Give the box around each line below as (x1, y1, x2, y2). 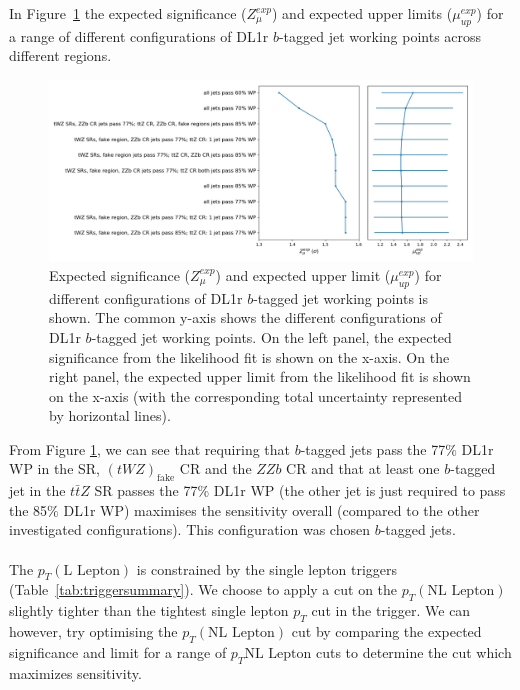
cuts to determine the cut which (315, 641, 512, 662)
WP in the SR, (9, 458, 101, 479)
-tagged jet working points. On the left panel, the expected (91, 326, 452, 347)
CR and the (179, 458, 252, 479)
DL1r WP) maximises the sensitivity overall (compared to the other (63, 499, 480, 520)
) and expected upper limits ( (272, 3, 453, 23)
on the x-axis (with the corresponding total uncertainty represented (49, 385, 463, 406)
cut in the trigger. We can (311, 600, 471, 621)
